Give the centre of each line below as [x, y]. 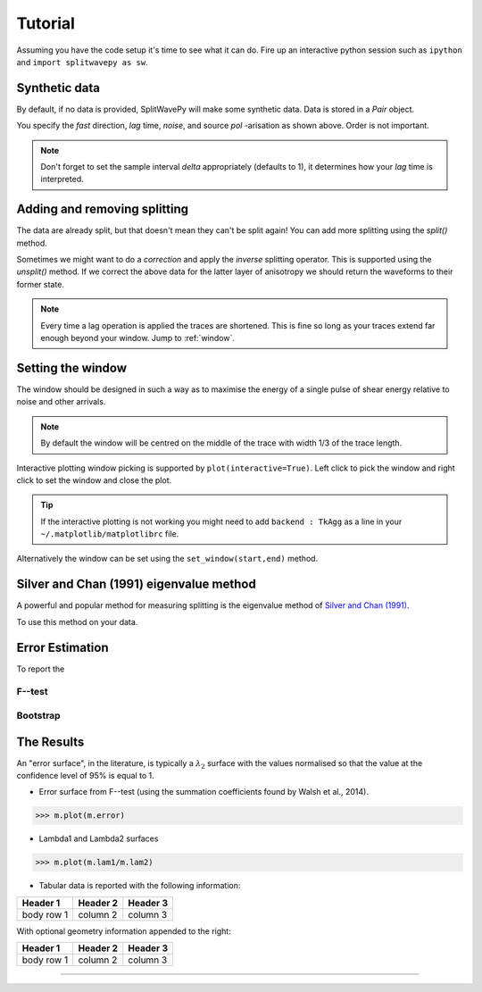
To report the [41, 669]
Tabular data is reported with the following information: [140, 886]
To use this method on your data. [77, 621]
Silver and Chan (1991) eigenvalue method [136, 584]
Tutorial [46, 23]
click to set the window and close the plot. [94, 480]
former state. [40, 284]
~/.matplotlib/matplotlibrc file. [110, 534]
